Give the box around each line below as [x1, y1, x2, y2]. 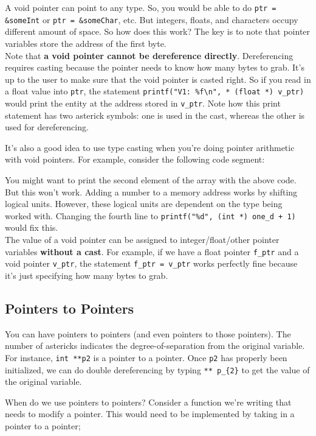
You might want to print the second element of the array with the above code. [5, 173, 297, 186]
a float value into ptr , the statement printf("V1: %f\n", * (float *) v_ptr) [5, 85, 304, 97]
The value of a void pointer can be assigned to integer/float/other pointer [5, 233, 280, 245]
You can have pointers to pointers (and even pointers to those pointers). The [5, 327, 291, 340]
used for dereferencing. [5, 121, 89, 133]
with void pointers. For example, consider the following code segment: [5, 153, 265, 166]
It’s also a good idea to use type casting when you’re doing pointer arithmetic [5, 141, 295, 153]
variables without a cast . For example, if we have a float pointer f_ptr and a [5, 245, 299, 258]
